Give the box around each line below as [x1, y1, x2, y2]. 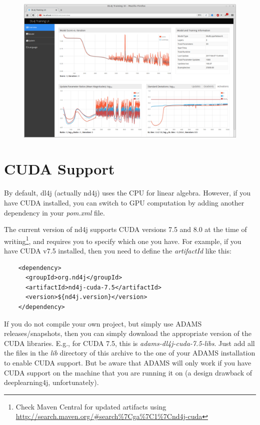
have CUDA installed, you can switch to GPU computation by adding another [4, 197, 244, 207]
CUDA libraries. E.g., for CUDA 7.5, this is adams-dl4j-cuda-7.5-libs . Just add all [4, 337, 255, 348]
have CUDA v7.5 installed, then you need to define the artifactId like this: [4, 245, 231, 255]
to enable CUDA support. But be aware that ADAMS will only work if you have [4, 357, 251, 367]
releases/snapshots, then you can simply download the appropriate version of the [4, 328, 251, 338]
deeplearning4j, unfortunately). [4, 377, 99, 387]
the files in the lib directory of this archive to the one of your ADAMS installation [4, 347, 255, 358]
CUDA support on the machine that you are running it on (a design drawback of [4, 367, 252, 377]
